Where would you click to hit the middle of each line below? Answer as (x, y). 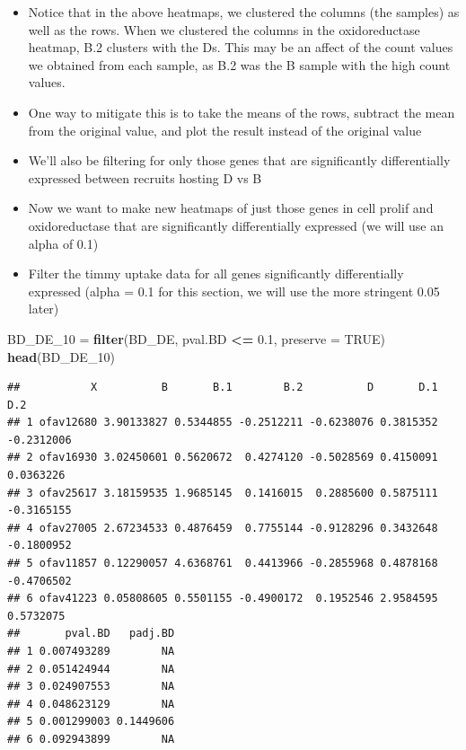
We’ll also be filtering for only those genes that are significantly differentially (239, 160)
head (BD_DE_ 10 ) (61, 356)
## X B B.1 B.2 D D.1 (223, 388)
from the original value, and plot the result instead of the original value (225, 130)
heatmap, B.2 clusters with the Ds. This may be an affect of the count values (241, 47)
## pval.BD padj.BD (91, 634)
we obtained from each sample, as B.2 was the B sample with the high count (239, 64)
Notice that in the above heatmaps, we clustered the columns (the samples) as (244, 12)
